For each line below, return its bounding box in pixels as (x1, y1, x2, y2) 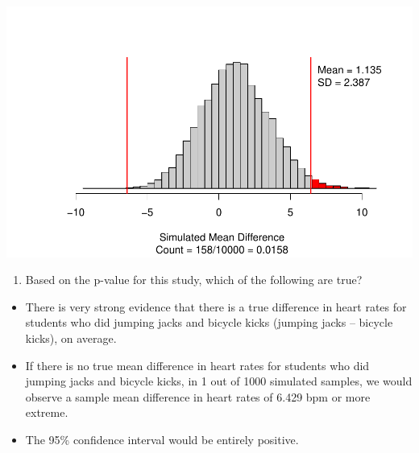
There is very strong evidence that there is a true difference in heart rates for (25, 298, 407, 315)
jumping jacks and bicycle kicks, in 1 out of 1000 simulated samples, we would (25, 373, 413, 389)
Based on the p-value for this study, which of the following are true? (25, 271, 363, 288)
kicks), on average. (25, 330, 117, 347)
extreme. (25, 404, 68, 421)
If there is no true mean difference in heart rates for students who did (25, 356, 370, 373)
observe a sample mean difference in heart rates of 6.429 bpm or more (25, 388, 371, 405)
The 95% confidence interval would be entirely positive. (25, 431, 299, 448)
